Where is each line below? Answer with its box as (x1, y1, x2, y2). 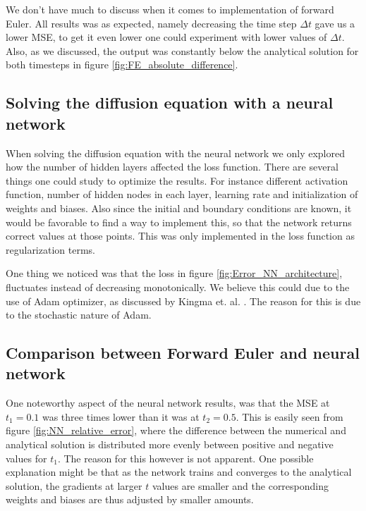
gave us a (315, 16, 355, 30)
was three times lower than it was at (42, 409, 200, 424)
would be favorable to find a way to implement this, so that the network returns (6, 214, 352, 229)
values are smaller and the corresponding (152, 478, 329, 493)
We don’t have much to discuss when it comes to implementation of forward (6, 2, 334, 16)
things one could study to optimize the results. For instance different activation (6, 173, 348, 187)
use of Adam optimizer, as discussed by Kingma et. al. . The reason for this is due (6, 293, 361, 308)
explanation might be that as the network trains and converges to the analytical (6, 464, 352, 479)
